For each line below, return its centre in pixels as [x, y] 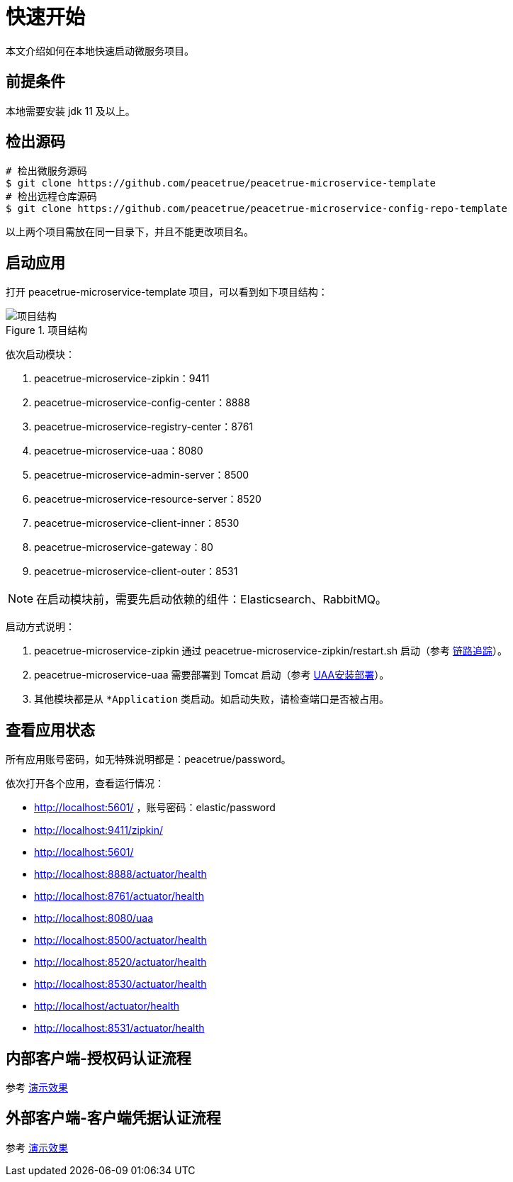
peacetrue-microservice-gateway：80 [124, 547]
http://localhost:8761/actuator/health [119, 896]
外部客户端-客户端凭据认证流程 [113, 1118]
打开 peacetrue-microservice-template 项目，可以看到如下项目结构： [167, 292]
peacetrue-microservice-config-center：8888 [142, 403]
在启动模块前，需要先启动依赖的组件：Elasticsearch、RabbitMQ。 [212, 600]
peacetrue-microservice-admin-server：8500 [142, 475]
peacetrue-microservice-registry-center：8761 [144, 427]
